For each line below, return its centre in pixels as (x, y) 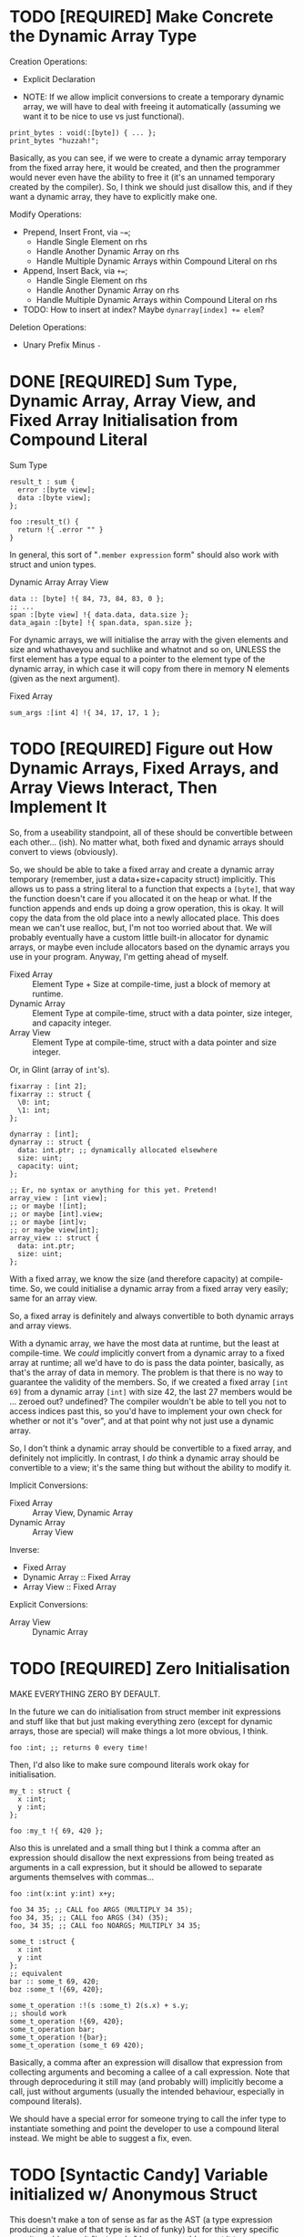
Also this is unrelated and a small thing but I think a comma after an (135, 1847)
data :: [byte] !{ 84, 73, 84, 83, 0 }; (87, 598)
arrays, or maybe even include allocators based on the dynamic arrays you (150, 947)
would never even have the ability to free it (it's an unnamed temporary (142, 177)
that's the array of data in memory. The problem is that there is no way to (147, 1372)
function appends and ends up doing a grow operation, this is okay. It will (147, 908)
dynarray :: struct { (51, 1142)
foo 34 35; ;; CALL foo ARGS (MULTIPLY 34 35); (101, 1909)
